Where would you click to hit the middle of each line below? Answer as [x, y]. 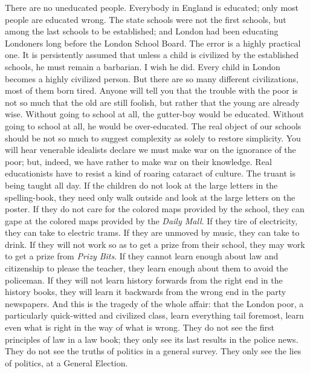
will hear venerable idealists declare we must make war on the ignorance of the [150, 150]
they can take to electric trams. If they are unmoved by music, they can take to [152, 232]
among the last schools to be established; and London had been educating [142, 31]
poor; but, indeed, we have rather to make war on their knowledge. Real [138, 161]
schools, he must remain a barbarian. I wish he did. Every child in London [143, 66]
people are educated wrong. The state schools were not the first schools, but [146, 19]
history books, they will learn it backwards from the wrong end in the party [146, 292]
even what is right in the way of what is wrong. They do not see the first [140, 327]
